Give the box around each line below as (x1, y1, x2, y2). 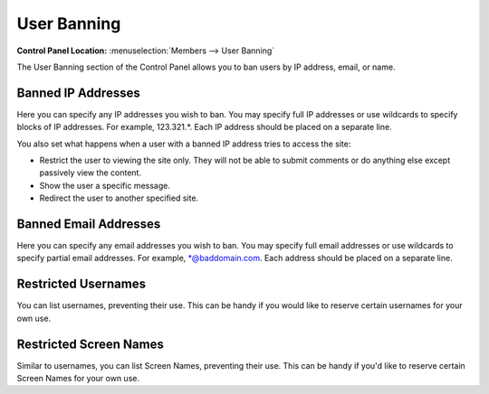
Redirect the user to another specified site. (39, 192, 199, 203)
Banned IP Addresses (16, 85, 140, 100)
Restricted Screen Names (16, 336, 165, 352)
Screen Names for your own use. (16, 373, 140, 384)
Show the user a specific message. (39, 180, 171, 191)
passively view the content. (39, 167, 142, 178)
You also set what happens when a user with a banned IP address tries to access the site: (16, 138, 351, 149)
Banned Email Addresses (16, 217, 161, 231)
